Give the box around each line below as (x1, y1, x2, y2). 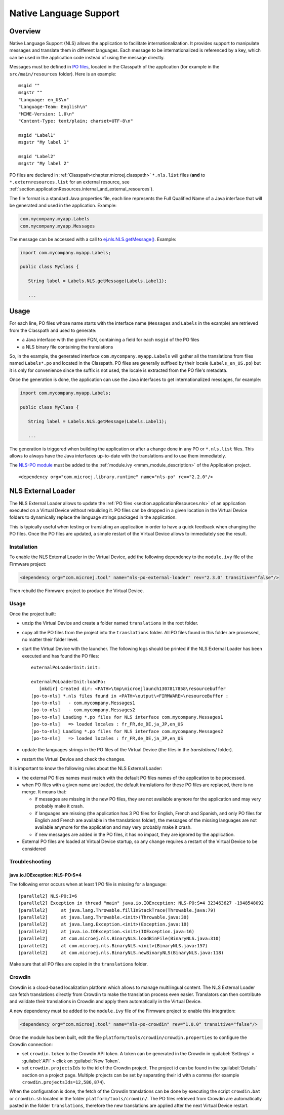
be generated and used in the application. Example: (9, 203, 117, 209)
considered (22, 845, 46, 852)
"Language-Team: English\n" (18, 104, 88, 110)
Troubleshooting (9, 858, 52, 865)
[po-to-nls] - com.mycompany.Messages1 (31, 700, 135, 706)
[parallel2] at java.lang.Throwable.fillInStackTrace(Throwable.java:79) (18, 907, 216, 913)
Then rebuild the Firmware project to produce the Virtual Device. (9, 588, 144, 594)
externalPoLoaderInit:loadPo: (31, 679, 106, 684)
